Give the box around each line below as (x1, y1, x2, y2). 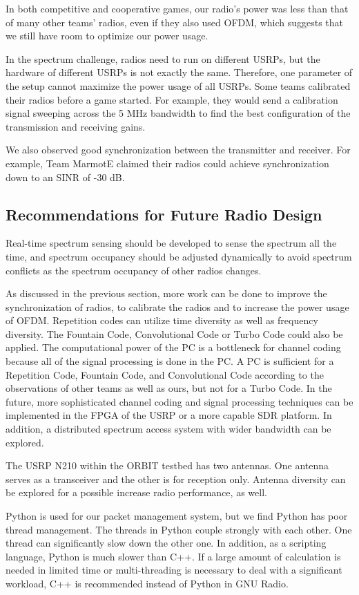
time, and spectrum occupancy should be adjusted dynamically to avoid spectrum (6, 249, 352, 263)
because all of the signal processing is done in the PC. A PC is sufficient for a (6, 354, 334, 368)
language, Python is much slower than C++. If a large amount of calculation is (6, 549, 341, 563)
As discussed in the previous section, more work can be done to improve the (6, 286, 327, 301)
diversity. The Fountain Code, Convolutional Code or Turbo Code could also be (6, 326, 343, 341)
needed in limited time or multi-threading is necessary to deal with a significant (6, 563, 342, 577)
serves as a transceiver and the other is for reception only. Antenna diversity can (6, 471, 346, 486)
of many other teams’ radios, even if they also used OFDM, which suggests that (6, 15, 344, 29)
